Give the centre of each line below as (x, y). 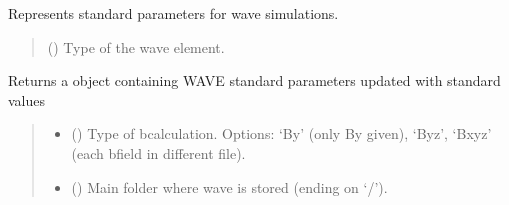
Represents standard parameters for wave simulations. (173, 13)
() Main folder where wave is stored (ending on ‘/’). (229, 186)
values (27, 99)
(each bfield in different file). (158, 152)
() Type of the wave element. (136, 46)
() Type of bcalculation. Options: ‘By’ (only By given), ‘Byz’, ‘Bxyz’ (281, 133)
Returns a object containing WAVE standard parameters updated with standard (254, 80)
